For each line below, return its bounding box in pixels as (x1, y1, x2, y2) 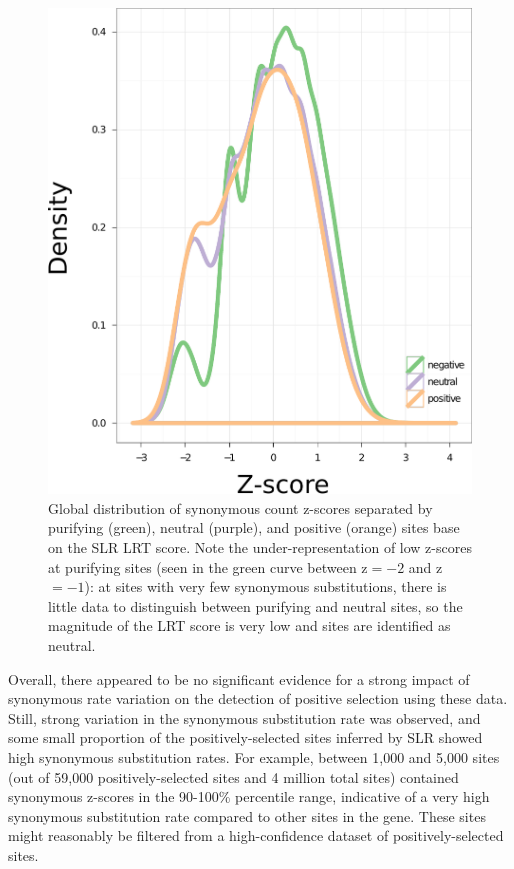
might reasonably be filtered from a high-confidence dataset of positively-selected (8, 825, 504, 846)
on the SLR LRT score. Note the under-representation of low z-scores (48, 536, 472, 557)
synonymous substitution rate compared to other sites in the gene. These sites (8, 805, 486, 826)
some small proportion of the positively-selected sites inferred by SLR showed (8, 727, 483, 748)
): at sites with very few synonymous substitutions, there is (84, 576, 447, 597)
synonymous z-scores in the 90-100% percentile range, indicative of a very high (8, 786, 490, 807)
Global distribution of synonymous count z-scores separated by (48, 497, 433, 518)
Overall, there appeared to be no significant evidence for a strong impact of (8, 668, 470, 689)
